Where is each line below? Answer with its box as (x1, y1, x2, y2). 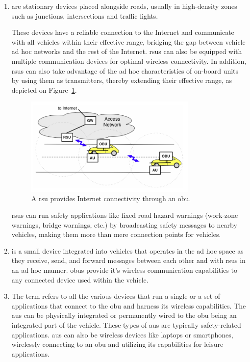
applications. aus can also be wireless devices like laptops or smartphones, (11, 329, 233, 339)
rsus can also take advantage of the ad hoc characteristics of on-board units (11, 65, 239, 76)
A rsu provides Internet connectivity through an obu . (31, 193, 191, 204)
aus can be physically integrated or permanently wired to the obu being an (11, 310, 237, 320)
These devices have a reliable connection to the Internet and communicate (11, 27, 234, 37)
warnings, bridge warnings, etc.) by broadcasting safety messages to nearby (11, 219, 237, 230)
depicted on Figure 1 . (11, 84, 77, 95)
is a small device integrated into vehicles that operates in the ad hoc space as (11, 245, 244, 256)
